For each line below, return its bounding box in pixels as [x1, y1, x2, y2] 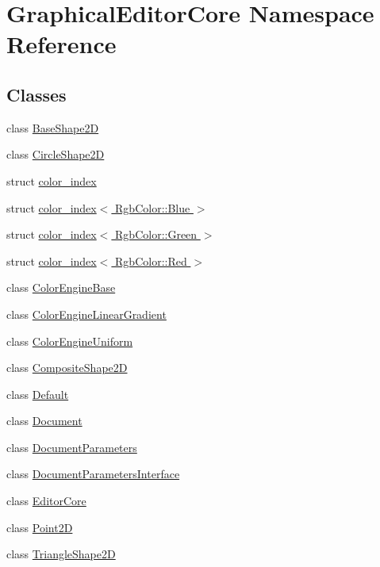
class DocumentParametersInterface [6, 465, 180, 482]
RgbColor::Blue [115, 199, 190, 216]
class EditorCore [6, 492, 86, 509]
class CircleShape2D [6, 146, 105, 163]
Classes [6, 82, 67, 106]
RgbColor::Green [115, 226, 198, 243]
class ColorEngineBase [6, 279, 116, 296]
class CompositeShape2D [6, 359, 128, 376]
